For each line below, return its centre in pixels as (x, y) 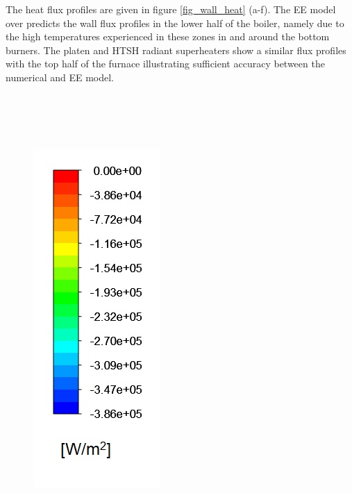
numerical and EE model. (60, 77)
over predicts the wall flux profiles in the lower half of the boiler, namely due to (175, 23)
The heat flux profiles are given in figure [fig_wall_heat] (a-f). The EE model (171, 9)
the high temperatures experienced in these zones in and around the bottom (168, 36)
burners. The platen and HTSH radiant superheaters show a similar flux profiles (176, 50)
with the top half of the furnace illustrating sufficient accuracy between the (165, 64)
